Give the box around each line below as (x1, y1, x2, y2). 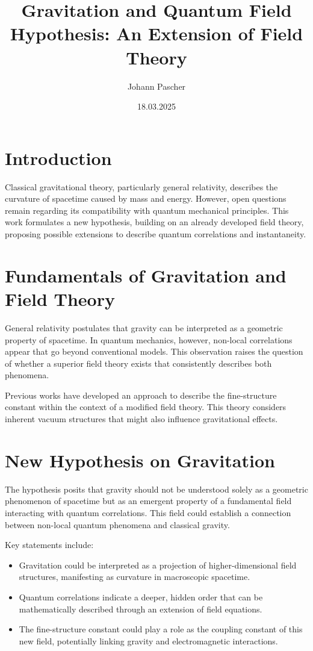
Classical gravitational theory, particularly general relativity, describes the (5, 180, 278, 193)
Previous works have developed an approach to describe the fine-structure (5, 388, 277, 401)
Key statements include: (5, 538, 94, 551)
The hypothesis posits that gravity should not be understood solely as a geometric (5, 482, 308, 495)
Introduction (5, 145, 112, 170)
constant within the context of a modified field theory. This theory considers (5, 400, 287, 413)
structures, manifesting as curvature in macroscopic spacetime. (19, 570, 250, 583)
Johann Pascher (127, 79, 186, 92)
